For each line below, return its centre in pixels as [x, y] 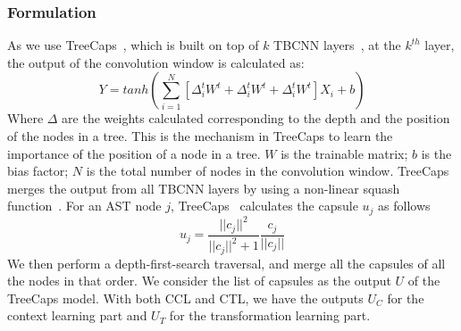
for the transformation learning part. [270, 315]
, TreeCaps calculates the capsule [264, 206]
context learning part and [77, 315]
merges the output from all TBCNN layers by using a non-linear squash [204, 188]
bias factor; [38, 171]
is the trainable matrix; [344, 153]
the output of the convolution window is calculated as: [156, 62]
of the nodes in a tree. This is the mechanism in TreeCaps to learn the [200, 136]
